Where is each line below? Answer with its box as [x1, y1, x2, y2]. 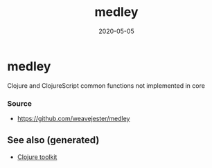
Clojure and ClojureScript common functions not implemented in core [7, 81, 206, 90]
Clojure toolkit [17, 153, 58, 161]
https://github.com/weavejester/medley [17, 114, 130, 122]
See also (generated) [7, 134, 100, 146]
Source [7, 98, 33, 108]
